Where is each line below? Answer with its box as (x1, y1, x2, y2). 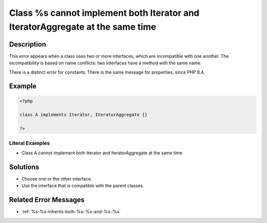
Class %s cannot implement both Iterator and (9, 7, 200, 18)
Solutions (9, 163, 40, 171)
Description (9, 40, 46, 48)
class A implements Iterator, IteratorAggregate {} (19, 112, 148, 118)
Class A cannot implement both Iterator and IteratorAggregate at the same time (21, 150, 183, 156)
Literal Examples (9, 139, 50, 146)
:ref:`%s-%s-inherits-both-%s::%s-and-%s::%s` (21, 209, 121, 215)
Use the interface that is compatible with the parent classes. (21, 183, 144, 189)
